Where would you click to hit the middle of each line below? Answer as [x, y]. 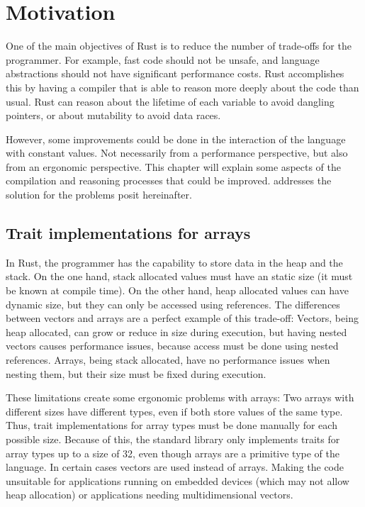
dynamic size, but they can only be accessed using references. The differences [173, 304]
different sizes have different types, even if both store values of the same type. [174, 411]
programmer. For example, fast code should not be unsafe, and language [163, 59]
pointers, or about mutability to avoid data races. [113, 115]
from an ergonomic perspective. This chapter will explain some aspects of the [174, 166]
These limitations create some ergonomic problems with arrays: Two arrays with [180, 397]
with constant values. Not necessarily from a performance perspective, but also [177, 153]
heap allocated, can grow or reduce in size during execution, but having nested [176, 331]
